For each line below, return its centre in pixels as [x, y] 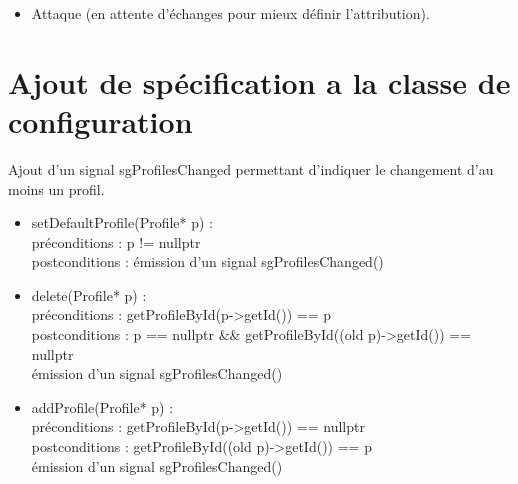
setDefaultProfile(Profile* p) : [122, 222]
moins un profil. [56, 188]
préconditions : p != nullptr [116, 241]
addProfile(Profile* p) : [102, 406]
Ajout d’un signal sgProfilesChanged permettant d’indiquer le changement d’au [251, 168]
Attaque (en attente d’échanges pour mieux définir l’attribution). [230, 13]
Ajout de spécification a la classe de [259, 81]
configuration [100, 120]
